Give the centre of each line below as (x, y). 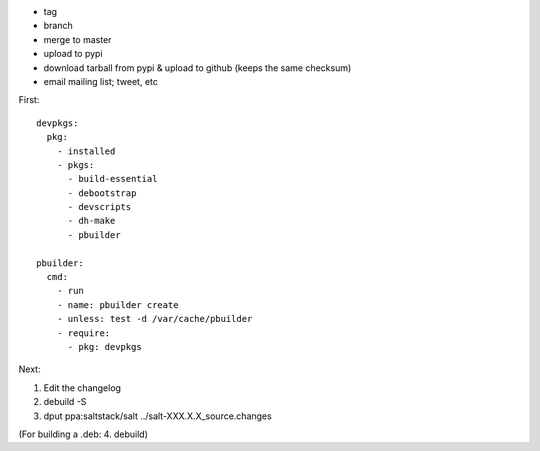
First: (29, 100)
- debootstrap (102, 193)
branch (58, 26)
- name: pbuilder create (117, 304)
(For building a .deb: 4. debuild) (83, 434)
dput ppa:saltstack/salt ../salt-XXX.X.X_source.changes (157, 416)
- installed (86, 151)
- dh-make (91, 221)
